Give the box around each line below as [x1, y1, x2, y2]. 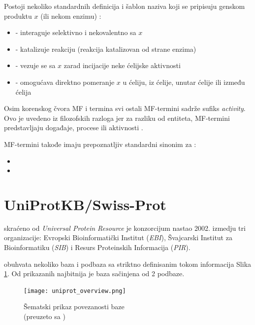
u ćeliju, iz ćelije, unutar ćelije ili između [123, 76, 245, 87]
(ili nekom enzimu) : [40, 10, 101, 21]
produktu [4, 10, 32, 21]
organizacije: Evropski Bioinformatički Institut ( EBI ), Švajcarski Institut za [4, 232, 232, 243]
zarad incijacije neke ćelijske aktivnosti [64, 60, 181, 71]
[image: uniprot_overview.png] [24, 287, 126, 294]
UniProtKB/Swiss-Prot [4, 194, 166, 214]
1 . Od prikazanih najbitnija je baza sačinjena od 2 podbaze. [4, 268, 185, 279]
